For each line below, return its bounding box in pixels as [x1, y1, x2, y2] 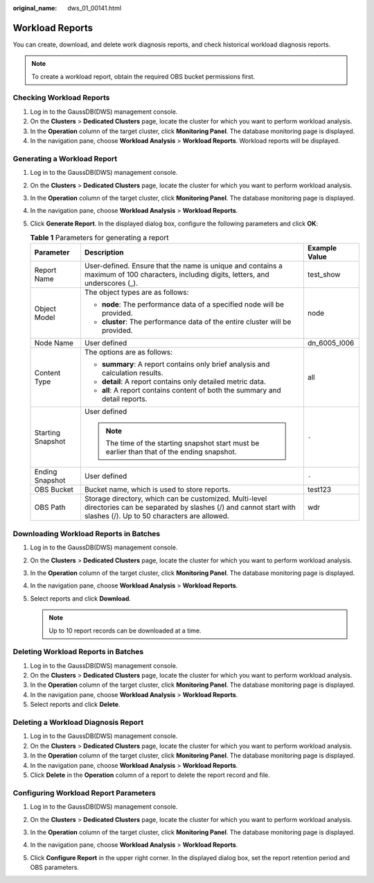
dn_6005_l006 [307, 338, 355, 348]
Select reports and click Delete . [30, 701, 121, 709]
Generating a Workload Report [12, 153, 118, 163]
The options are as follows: [84, 348, 173, 357]
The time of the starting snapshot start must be [105, 438, 260, 448]
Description [84, 248, 124, 257]
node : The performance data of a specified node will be [101, 300, 284, 309]
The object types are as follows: [84, 288, 189, 298]
